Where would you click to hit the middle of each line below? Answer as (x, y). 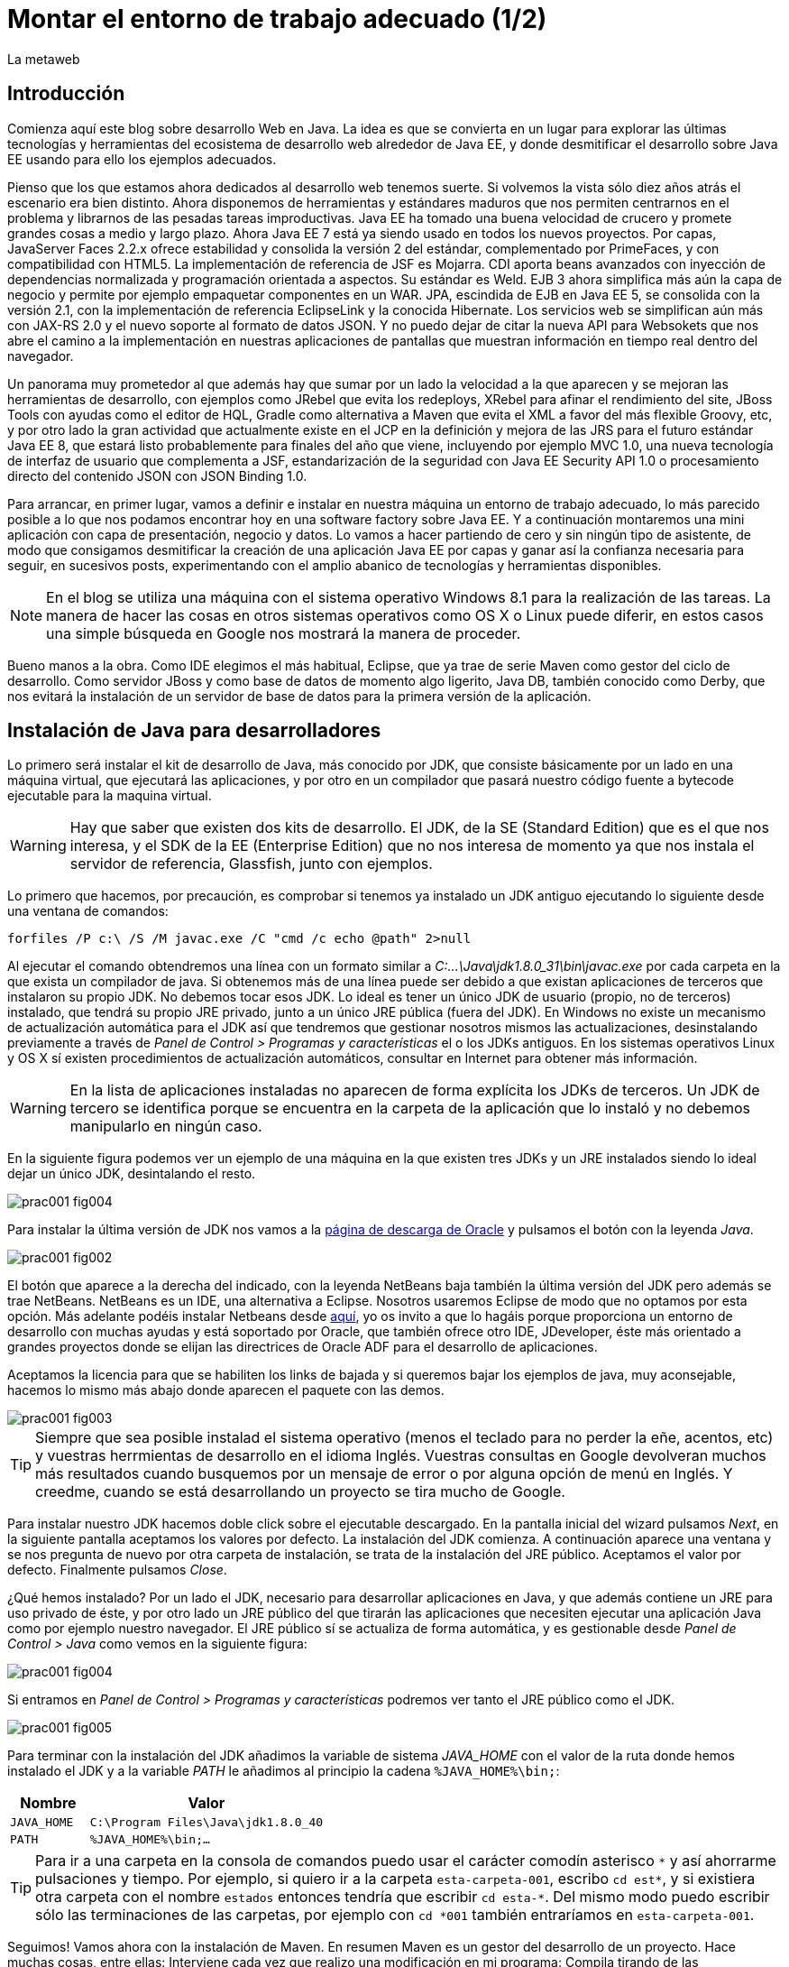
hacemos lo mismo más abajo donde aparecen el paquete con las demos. (226, 1390)
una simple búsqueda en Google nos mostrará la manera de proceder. (284, 633)
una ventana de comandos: (88, 911)
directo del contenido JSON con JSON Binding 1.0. (157, 476)
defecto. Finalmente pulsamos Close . (117, 1570)
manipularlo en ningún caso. (166, 1127)
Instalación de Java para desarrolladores (194, 731)
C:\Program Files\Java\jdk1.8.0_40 (206, 1823)
